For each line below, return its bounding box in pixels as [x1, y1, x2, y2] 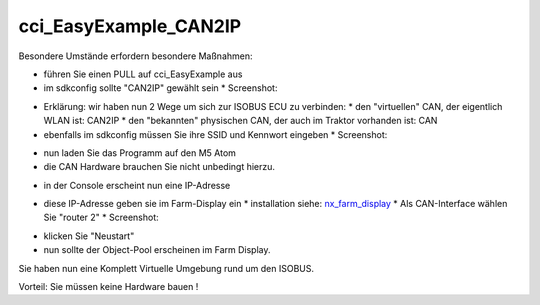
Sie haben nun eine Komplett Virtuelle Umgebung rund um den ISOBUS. [18, 262, 315, 274]
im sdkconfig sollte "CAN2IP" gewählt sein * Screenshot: [43, 82, 278, 94]
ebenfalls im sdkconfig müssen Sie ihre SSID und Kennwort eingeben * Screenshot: [43, 128, 388, 140]
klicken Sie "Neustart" [43, 230, 135, 242]
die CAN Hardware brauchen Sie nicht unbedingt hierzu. [43, 161, 275, 173]
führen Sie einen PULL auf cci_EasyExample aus [43, 68, 243, 80]
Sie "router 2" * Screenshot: [43, 211, 159, 224]
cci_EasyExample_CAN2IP [18, 15, 242, 37]
